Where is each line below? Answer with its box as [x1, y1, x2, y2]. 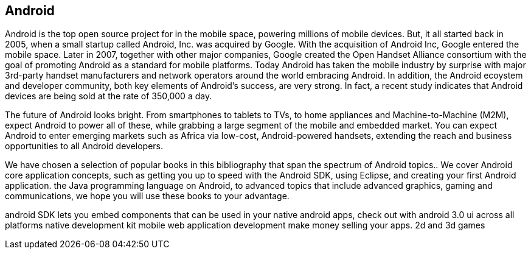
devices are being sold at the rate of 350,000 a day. [5, 91, 212, 102]
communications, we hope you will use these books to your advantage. [5, 191, 290, 202]
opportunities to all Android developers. [5, 141, 164, 152]
